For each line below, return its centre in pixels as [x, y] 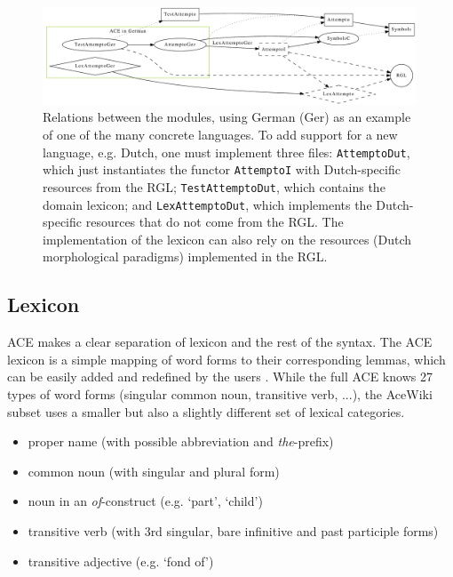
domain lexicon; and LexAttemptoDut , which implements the [207, 204]
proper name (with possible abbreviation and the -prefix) [181, 441]
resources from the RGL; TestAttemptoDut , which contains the [214, 186]
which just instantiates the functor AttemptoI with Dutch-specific [222, 169]
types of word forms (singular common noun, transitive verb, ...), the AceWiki [220, 394]
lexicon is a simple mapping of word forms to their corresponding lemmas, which [226, 359]
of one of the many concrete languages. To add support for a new [220, 135]
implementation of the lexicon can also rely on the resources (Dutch [227, 239]
